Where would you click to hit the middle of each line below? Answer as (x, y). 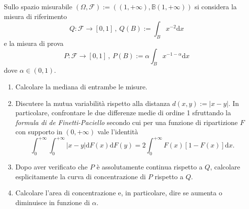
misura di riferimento (36, 16)
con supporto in (39, 132)
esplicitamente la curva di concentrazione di (81, 176)
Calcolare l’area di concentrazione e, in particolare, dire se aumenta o (119, 193)
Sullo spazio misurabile (38, 6)
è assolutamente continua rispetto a (150, 167)
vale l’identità (118, 132)
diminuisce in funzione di (53, 202)
